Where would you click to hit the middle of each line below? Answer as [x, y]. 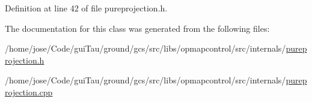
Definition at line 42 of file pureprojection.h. [86, 8]
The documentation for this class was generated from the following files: [137, 28]
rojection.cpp [29, 91]
